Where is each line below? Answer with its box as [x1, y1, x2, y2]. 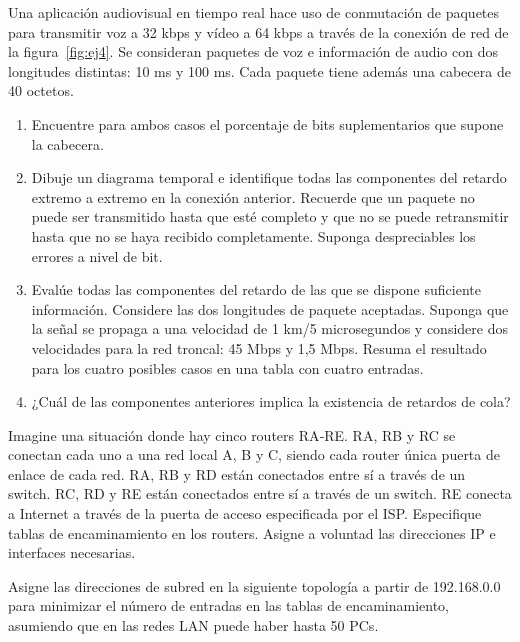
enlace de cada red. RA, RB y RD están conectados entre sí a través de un [8, 463, 466, 484]
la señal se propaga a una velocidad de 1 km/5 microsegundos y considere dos [31, 318, 508, 339]
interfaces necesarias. [8, 542, 136, 563]
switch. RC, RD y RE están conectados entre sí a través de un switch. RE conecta [8, 483, 512, 504]
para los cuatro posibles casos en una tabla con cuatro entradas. [31, 357, 424, 378]
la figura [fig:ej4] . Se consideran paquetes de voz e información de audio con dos [8, 41, 498, 62]
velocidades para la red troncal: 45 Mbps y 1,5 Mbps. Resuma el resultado [31, 337, 487, 358]
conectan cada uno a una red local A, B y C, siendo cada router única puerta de [8, 444, 500, 465]
